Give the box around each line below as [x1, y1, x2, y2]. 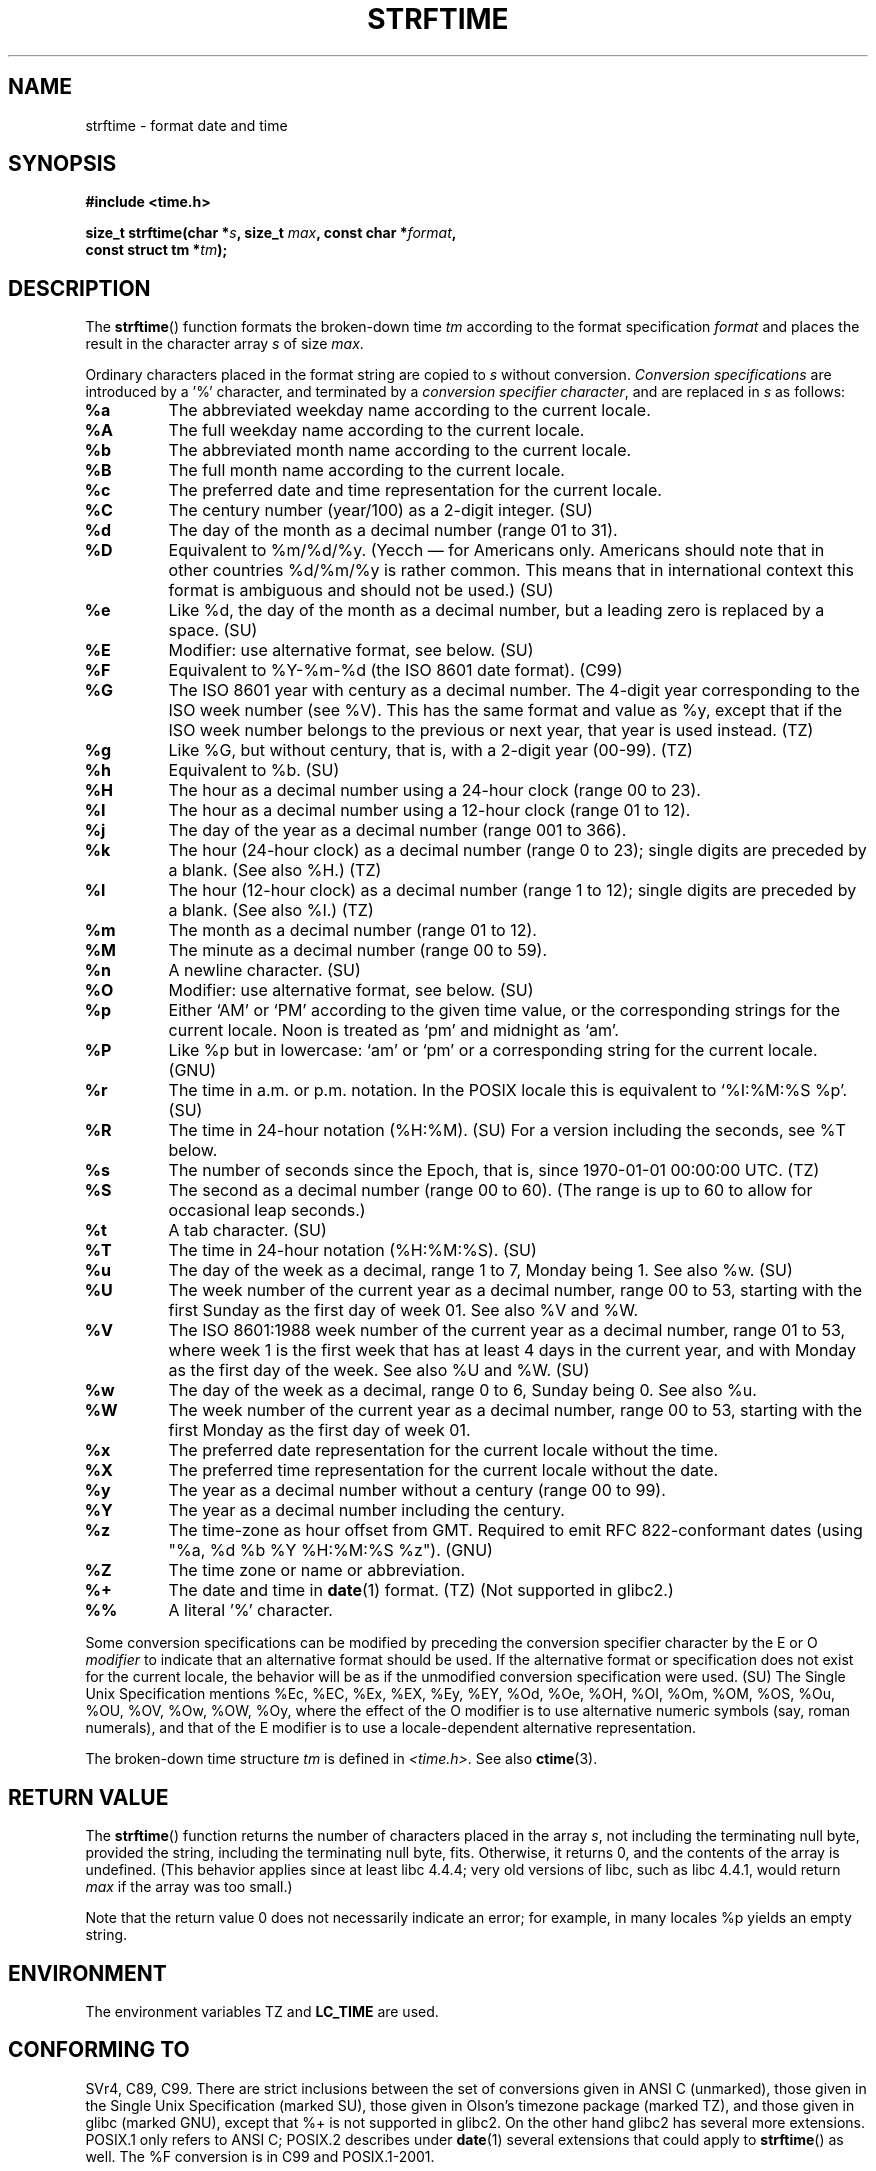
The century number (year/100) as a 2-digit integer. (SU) [168, 500, 593, 521]
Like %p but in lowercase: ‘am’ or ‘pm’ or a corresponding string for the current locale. [168, 1040, 818, 1061]
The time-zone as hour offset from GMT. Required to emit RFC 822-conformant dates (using [168, 1520, 863, 1541]
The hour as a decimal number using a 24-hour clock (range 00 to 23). [168, 780, 701, 801]
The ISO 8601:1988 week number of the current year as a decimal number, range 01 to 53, [168, 1320, 846, 1341]
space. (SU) [168, 620, 258, 641]
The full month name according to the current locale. [168, 460, 565, 481]
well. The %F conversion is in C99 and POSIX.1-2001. [85, 2147, 435, 2165]
